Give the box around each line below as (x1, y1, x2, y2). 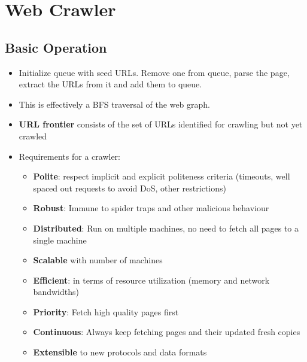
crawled (19, 129, 47, 142)
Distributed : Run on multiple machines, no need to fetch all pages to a (33, 221, 299, 234)
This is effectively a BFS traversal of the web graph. (19, 98, 210, 110)
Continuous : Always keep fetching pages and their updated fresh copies (33, 326, 300, 338)
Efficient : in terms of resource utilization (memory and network (33, 273, 270, 286)
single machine (33, 233, 87, 246)
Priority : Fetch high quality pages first (33, 305, 179, 318)
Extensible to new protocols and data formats (33, 346, 207, 358)
